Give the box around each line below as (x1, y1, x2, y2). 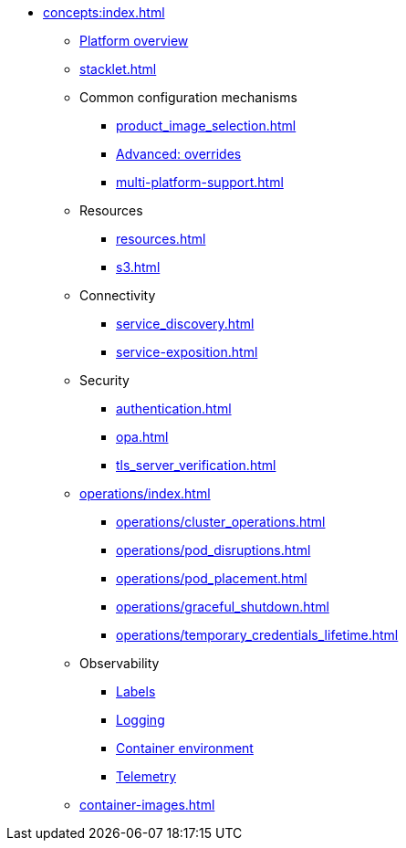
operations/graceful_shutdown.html (116, 599, 329, 614)
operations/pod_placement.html (116, 571, 307, 586)
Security (79, 372, 130, 388)
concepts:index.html (43, 5, 165, 20)
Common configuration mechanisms (79, 89, 297, 105)
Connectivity (79, 288, 156, 303)
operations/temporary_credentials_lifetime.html (116, 627, 399, 643)
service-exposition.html (116, 344, 258, 360)
